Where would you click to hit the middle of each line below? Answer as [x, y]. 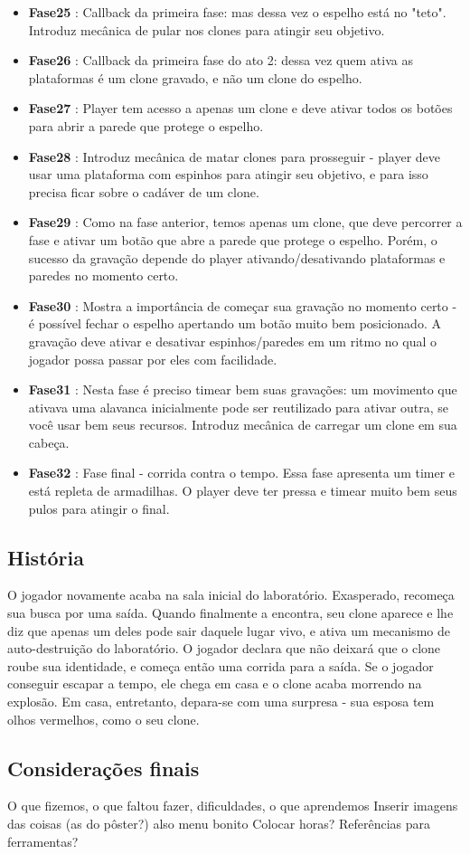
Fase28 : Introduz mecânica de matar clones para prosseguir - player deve [235, 156]
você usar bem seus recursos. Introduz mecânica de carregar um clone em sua [243, 425]
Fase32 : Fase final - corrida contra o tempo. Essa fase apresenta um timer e [242, 473]
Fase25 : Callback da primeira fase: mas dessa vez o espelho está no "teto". [237, 12]
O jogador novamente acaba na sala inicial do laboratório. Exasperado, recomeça [231, 595]
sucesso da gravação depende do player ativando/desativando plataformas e [237, 257]
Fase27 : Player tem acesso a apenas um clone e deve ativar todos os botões [240, 108]
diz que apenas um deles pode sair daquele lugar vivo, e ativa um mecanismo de [229, 630]
